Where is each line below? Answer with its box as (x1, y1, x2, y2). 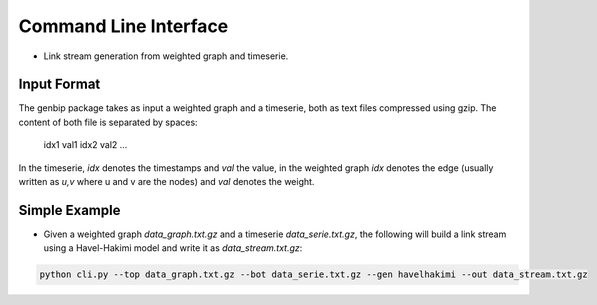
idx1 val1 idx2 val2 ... (43, 139, 128, 151)
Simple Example (18, 201, 121, 219)
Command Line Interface (18, 15, 229, 37)
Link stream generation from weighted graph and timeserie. (43, 50, 289, 62)
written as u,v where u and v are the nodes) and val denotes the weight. (18, 176, 315, 188)
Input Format (18, 76, 101, 93)
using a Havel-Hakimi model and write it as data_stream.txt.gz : (43, 242, 303, 254)
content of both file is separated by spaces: (18, 116, 199, 128)
